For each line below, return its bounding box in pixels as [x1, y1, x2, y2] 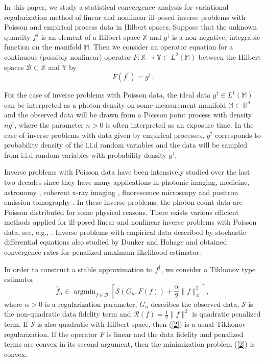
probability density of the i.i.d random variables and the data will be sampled [4, 139, 248, 150]
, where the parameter [14, 119, 84, 130]
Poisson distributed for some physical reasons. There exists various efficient [4, 206, 239, 217]
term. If [4, 319, 28, 329]
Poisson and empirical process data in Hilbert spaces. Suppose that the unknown [4, 21, 257, 32]
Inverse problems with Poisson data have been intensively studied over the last [4, 166, 250, 177]
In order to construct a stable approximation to [4, 263, 153, 274]
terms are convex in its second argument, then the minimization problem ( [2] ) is [4, 339, 255, 349]
